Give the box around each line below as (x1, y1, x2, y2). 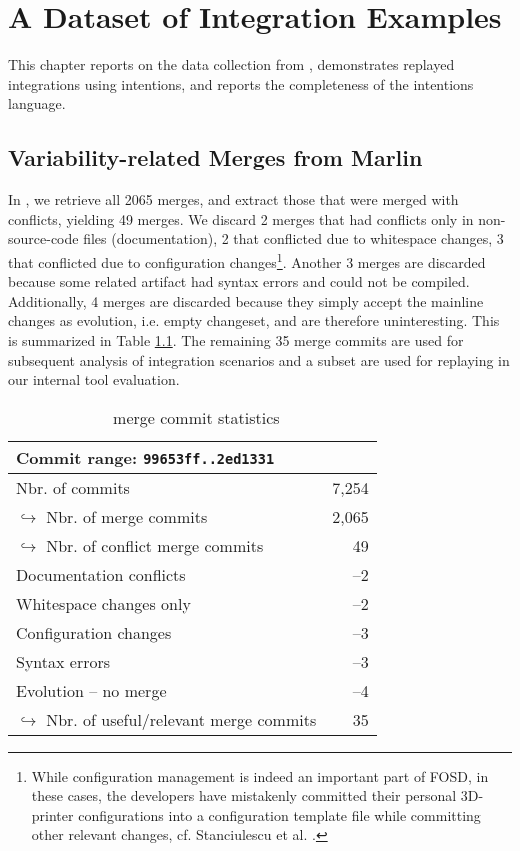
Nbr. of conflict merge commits (46, 533, 264, 557)
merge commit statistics (113, 405, 280, 429)
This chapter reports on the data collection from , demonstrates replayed (8, 54, 455, 75)
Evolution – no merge (16, 678, 167, 702)
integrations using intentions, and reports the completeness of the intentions (8, 73, 474, 94)
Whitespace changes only (16, 591, 191, 615)
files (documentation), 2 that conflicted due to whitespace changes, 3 (83, 228, 504, 249)
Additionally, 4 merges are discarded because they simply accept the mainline (8, 290, 484, 311)
